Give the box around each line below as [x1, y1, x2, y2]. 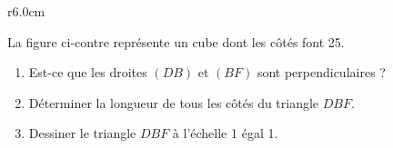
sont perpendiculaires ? [257, 63, 386, 82]
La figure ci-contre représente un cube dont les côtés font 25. [7, 32, 345, 51]
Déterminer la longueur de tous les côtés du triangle [28, 93, 319, 112]
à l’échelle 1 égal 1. [172, 123, 278, 143]
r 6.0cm [7, 2, 45, 20]
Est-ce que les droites [28, 63, 147, 82]
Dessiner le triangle [28, 123, 136, 143]
